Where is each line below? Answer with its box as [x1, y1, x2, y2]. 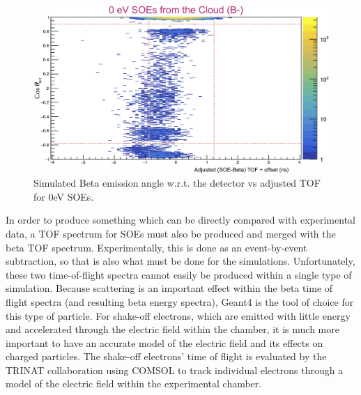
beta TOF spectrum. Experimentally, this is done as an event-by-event [6, 240, 307, 254]
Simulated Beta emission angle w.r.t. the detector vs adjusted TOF [33, 176, 321, 190]
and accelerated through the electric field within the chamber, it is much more [6, 322, 339, 336]
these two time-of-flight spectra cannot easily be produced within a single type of [6, 267, 352, 281]
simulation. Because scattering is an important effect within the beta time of [6, 281, 333, 295]
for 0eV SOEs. [33, 189, 94, 203]
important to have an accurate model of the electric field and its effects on [6, 335, 323, 350]
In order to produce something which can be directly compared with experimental [6, 212, 355, 227]
